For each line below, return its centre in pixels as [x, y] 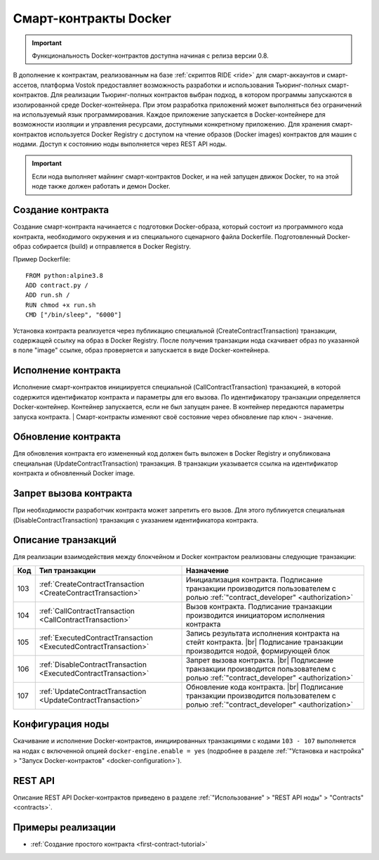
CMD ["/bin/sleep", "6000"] [74, 315]
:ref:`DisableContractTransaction [93, 665]
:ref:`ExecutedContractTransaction [96, 638]
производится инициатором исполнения [255, 615]
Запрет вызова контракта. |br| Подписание [260, 660]
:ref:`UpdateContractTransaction [93, 691]
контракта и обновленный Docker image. [74, 473]
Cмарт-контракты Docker [92, 18]
